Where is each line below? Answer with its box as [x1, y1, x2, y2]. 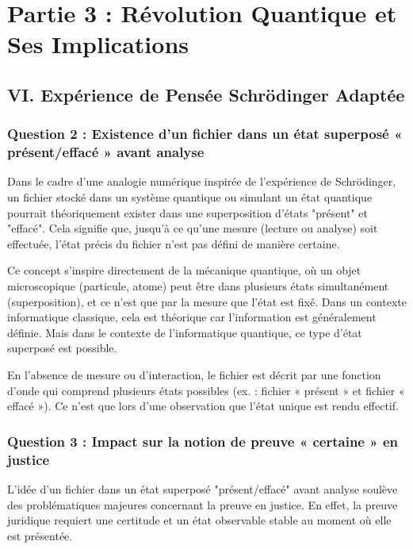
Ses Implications [7, 28, 189, 60]
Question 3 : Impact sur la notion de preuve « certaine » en [7, 431, 399, 451]
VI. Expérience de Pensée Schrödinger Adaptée [7, 82, 405, 106]
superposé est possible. [7, 340, 117, 356]
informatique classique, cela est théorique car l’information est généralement [7, 309, 377, 325]
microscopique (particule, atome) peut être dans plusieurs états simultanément [7, 278, 389, 294]
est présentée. [7, 527, 73, 543]
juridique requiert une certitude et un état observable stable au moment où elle [7, 512, 392, 528]
